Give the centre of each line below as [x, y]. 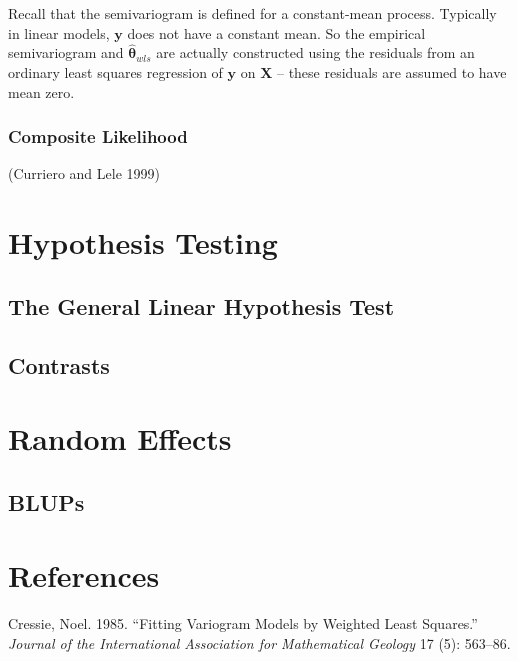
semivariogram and [66, 52]
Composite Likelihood [98, 136]
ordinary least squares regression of [115, 72]
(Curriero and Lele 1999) [84, 173]
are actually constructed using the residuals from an [315, 52]
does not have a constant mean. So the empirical [276, 32]
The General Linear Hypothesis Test [201, 305]
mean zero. [41, 91]
